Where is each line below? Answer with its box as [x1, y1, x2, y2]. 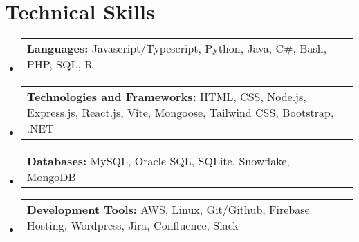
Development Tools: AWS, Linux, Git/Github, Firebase [26, 201, 310, 218]
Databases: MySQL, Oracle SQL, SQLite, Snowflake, [26, 153, 290, 169]
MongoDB [26, 169, 76, 185]
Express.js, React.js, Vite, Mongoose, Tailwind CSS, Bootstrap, [26, 104, 334, 121]
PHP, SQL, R [26, 56, 93, 73]
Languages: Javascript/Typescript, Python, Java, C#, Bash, [26, 40, 327, 57]
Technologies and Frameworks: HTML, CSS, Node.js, [26, 89, 306, 105]
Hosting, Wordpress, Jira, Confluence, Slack [26, 217, 239, 234]
